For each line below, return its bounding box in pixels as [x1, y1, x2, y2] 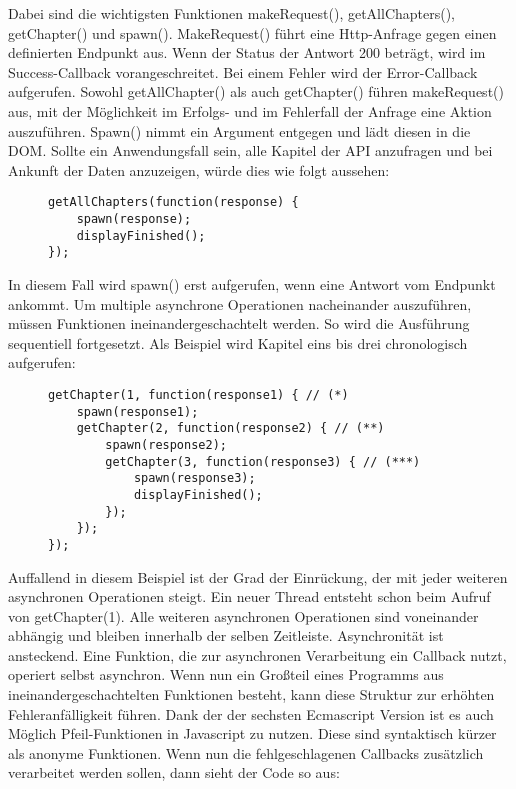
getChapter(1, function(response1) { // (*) [48, 387, 349, 402]
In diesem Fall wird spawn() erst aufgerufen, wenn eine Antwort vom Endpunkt [8, 273, 496, 294]
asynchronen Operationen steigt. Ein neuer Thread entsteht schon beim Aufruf [8, 586, 491, 607]
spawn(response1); [76, 404, 199, 419]
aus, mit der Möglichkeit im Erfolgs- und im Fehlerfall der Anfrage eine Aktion [8, 100, 492, 121]
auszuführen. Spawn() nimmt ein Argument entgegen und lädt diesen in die [8, 120, 471, 141]
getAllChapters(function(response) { [48, 195, 299, 210]
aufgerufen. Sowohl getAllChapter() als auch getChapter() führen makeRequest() [8, 81, 504, 102]
